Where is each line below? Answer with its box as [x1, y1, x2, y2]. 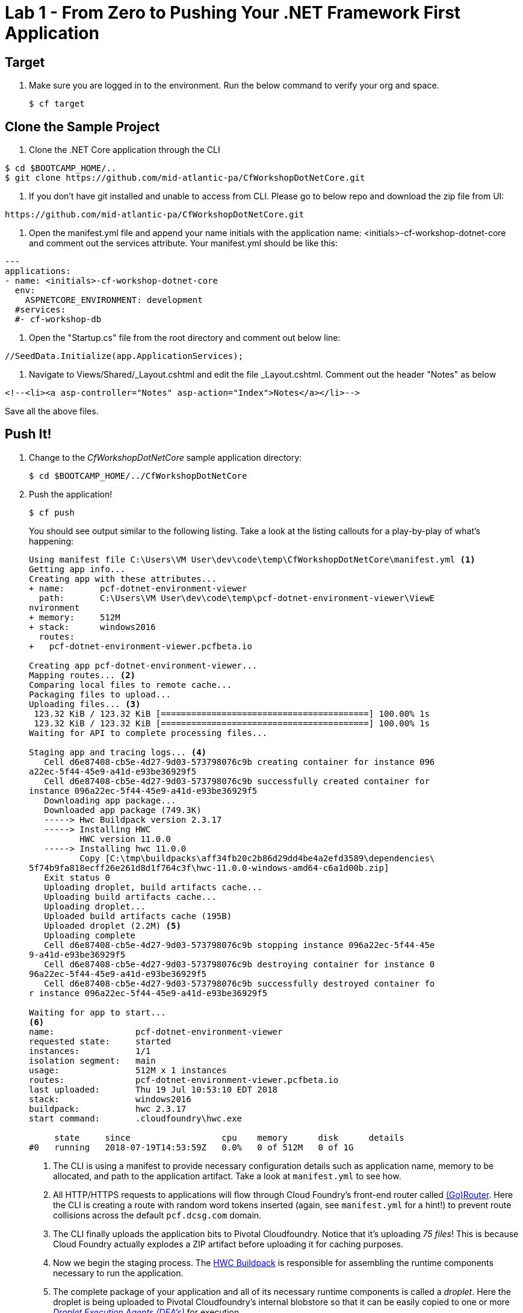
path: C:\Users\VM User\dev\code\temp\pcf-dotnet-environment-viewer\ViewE [39, 593, 435, 603]
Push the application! [29, 488, 113, 499]
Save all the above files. [5, 406, 99, 417]
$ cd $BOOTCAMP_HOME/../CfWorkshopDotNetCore [29, 470, 247, 481]
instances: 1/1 [29, 1046, 151, 1056]
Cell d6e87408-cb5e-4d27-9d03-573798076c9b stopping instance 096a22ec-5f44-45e [44, 940, 435, 950]
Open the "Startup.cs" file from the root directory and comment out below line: [29, 332, 341, 343]
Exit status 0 [44, 872, 110, 882]
